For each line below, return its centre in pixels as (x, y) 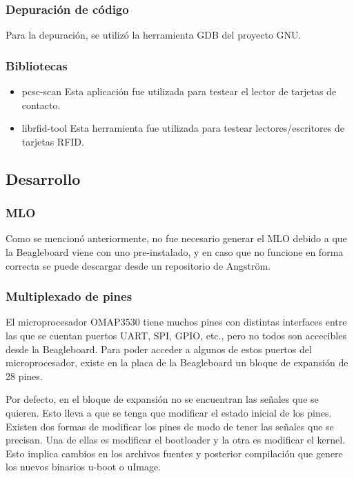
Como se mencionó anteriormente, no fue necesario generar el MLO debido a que (176, 238)
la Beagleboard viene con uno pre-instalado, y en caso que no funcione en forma (175, 252)
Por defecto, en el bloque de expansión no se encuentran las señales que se (162, 399)
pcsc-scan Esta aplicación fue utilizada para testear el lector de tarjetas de (179, 91)
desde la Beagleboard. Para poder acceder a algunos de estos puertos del (159, 349)
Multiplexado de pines (69, 296)
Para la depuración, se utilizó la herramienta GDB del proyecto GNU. (154, 35)
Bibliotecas (37, 65)
